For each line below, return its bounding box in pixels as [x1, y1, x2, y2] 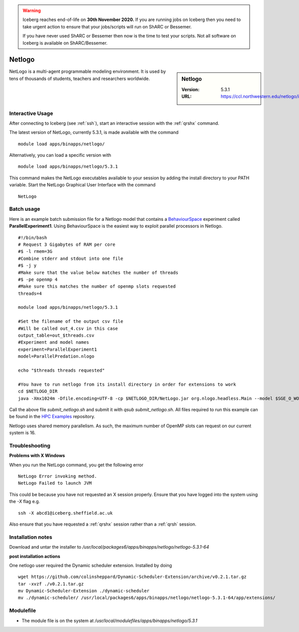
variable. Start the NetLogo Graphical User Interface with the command [9, 182, 155, 188]
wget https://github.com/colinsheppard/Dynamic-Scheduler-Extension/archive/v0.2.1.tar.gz [18, 574, 247, 580]
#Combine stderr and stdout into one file [18, 255, 124, 261]
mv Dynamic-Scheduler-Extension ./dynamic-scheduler [18, 588, 149, 594]
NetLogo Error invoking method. [18, 474, 97, 479]
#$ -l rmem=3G [18, 249, 52, 254]
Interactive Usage [9, 110, 53, 117]
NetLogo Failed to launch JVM [18, 480, 92, 486]
